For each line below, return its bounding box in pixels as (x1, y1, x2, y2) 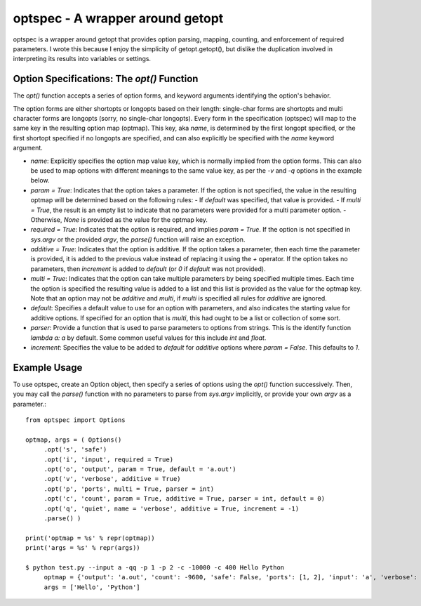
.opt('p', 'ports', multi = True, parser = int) (44, 485, 214, 493)
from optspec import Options (25, 416, 126, 424)
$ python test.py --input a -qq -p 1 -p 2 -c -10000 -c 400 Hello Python (25, 563, 285, 572)
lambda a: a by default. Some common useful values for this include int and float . (30, 334, 267, 342)
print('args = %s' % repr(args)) (25, 544, 140, 552)
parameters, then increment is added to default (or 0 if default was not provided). (30, 264, 266, 273)
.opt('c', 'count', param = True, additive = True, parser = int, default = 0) (44, 495, 326, 503)
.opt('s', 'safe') (44, 446, 107, 454)
